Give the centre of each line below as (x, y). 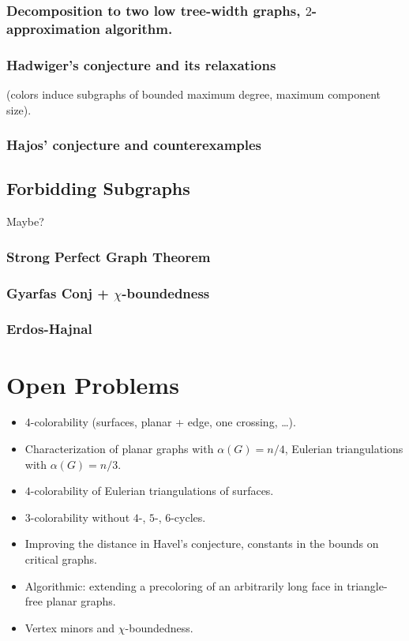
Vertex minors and (70, 627)
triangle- (367, 585)
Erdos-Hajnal (49, 329)
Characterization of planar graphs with (119, 449)
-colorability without (80, 517)
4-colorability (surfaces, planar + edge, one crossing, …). (160, 422)
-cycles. (188, 517)
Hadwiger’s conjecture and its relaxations (141, 64)
